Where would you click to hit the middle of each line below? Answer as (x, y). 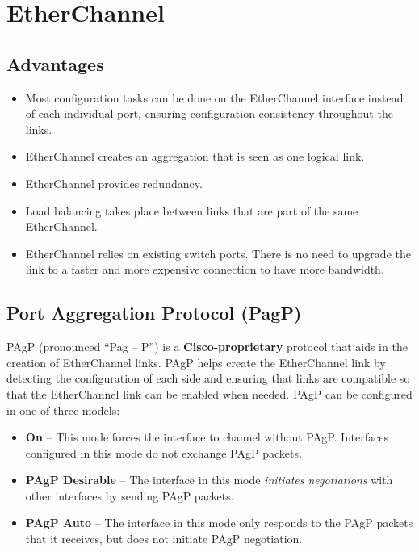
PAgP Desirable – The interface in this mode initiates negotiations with (209, 480)
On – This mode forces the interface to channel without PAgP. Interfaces (207, 437)
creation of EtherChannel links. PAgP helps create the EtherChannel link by (196, 362)
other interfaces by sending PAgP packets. (130, 495)
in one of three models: (63, 410)
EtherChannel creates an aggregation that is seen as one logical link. (195, 156)
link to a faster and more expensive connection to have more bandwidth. (205, 269)
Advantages (55, 63)
